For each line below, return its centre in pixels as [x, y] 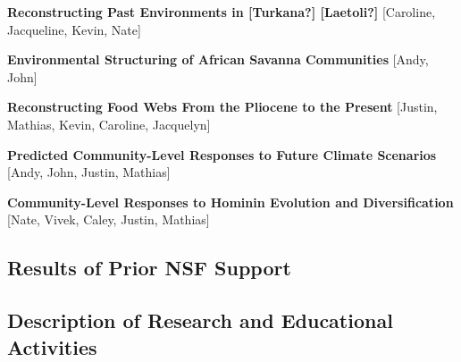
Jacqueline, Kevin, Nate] [74, 29]
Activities [52, 346]
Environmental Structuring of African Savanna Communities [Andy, [218, 59]
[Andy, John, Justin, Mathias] [89, 172]
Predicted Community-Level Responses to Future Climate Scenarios [222, 154]
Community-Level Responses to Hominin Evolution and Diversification [230, 202]
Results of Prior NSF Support [149, 268]
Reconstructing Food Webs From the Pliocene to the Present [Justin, [222, 107]
